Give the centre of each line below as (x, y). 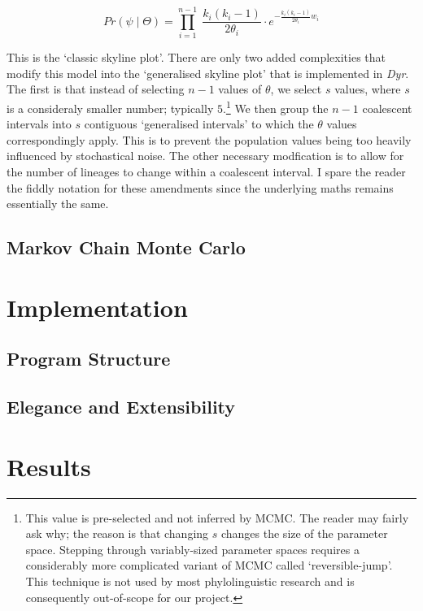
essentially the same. (58, 204)
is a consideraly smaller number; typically (110, 108)
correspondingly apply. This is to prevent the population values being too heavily (209, 139)
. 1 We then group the (275, 106)
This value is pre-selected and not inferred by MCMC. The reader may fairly (217, 517)
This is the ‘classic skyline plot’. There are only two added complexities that (196, 57)
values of (240, 89)
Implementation (97, 307)
